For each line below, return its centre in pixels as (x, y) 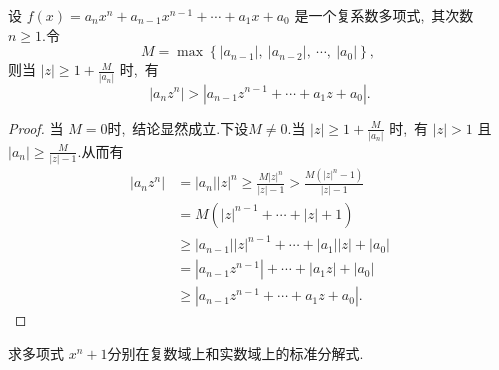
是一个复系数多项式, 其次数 (384, 15)
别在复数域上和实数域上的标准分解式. (242, 353)
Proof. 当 (36, 127)
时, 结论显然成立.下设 (178, 127)
